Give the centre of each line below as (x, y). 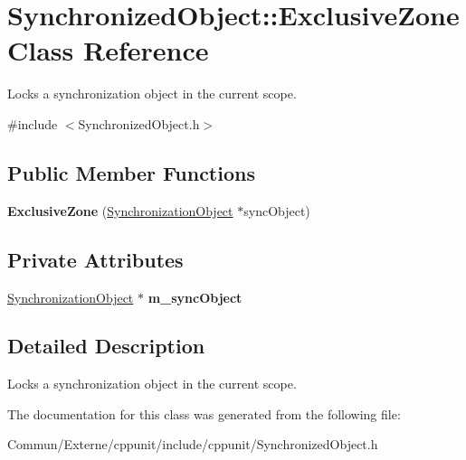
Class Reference (108, 50)
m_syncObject (195, 297)
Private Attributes (95, 259)
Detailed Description (106, 346)
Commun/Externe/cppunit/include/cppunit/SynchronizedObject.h (193, 444)
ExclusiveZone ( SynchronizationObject (120, 210)
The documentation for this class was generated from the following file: (204, 413)
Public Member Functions (131, 172)
